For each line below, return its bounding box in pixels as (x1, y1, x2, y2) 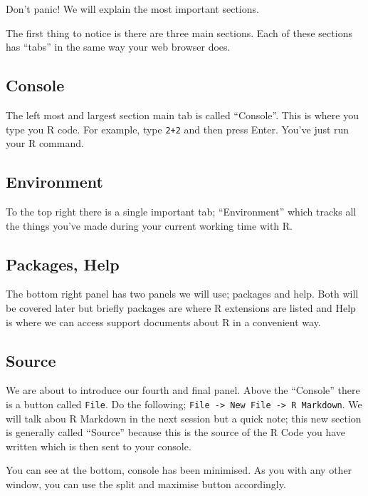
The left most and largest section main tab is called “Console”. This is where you (6, 107, 359, 122)
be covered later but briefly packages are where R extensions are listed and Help (6, 300, 356, 315)
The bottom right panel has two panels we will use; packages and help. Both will (6, 286, 359, 301)
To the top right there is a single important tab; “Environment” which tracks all (6, 204, 357, 219)
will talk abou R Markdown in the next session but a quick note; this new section (6, 410, 362, 425)
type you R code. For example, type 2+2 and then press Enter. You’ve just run (6, 121, 349, 136)
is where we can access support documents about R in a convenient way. (6, 314, 321, 329)
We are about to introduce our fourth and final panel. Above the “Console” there (6, 383, 360, 398)
